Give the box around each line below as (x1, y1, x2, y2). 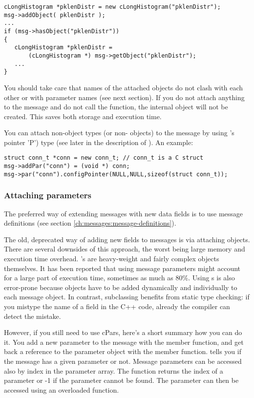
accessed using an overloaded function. (4, 384, 119, 395)
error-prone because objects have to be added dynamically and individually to (4, 282, 237, 292)
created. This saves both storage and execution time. (4, 111, 162, 121)
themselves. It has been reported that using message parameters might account (4, 263, 241, 273)
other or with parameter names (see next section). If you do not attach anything (4, 92, 245, 102)
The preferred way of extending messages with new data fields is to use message (4, 208, 243, 218)
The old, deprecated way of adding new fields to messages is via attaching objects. (4, 234, 250, 244)
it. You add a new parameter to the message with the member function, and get (4, 336, 244, 347)
